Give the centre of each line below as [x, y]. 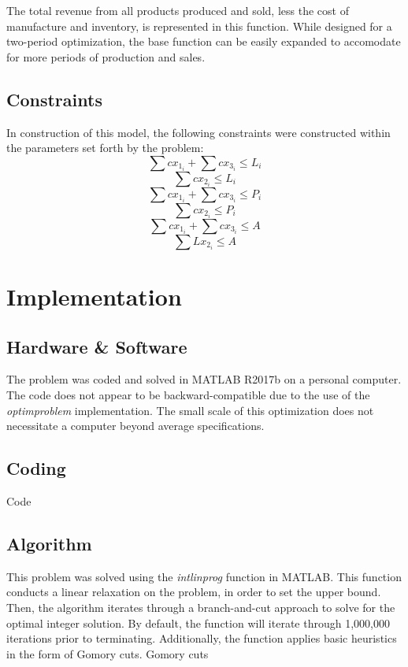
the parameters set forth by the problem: [105, 148]
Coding [36, 468]
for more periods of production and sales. [106, 56]
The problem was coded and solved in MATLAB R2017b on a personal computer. [204, 379]
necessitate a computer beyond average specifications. [135, 426]
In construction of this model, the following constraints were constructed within [198, 132]
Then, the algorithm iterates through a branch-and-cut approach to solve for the [201, 607]
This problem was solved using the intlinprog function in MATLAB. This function [204, 576]
